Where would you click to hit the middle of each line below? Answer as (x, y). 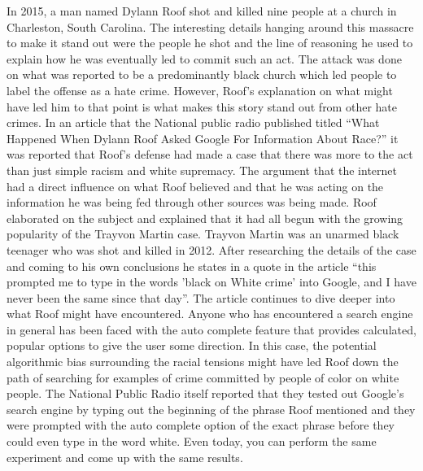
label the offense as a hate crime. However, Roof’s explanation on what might (200, 90)
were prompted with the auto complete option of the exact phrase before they (201, 425)
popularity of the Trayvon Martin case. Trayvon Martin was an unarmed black (203, 234)
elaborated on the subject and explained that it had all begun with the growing (205, 218)
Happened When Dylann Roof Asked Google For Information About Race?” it (203, 138)
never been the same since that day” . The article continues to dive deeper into (201, 297)
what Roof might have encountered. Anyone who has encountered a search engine (210, 314)
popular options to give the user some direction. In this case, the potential (192, 345)
